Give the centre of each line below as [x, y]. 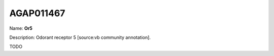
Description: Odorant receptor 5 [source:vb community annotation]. [80, 37]
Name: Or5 [21, 28]
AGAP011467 [37, 13]
